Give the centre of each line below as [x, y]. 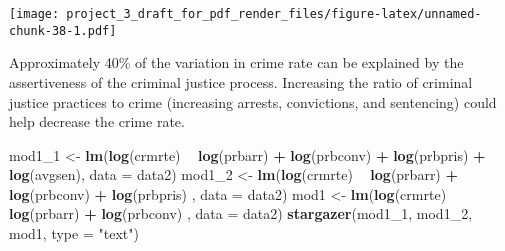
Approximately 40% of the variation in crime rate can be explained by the [236, 62]
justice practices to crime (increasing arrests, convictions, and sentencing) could [253, 101]
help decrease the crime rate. [97, 121]
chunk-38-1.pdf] [63, 30]
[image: [34, 14]
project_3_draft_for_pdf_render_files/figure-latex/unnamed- [274, 14]
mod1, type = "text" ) [74, 233]
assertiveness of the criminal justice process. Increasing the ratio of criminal [241, 81]
